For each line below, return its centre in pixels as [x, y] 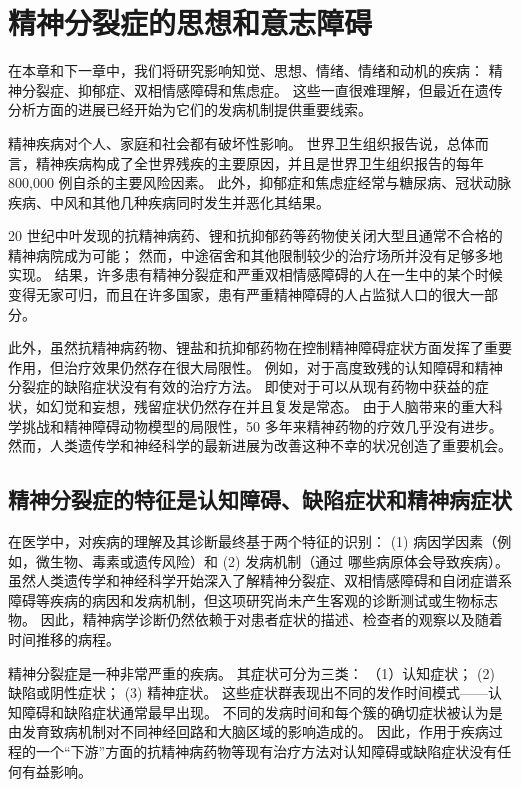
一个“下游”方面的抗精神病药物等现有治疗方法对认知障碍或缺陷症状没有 [266, 750]
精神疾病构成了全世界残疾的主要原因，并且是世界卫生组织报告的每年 [259, 162]
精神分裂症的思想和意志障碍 [190, 22]
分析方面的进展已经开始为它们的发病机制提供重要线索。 [190, 109]
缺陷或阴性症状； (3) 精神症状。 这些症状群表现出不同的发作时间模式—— [248, 692]
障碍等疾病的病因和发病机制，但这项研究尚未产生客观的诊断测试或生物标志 [253, 599]
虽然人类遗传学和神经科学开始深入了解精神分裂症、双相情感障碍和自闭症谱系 [260, 580]
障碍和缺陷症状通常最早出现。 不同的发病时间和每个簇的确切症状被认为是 [262, 711]
